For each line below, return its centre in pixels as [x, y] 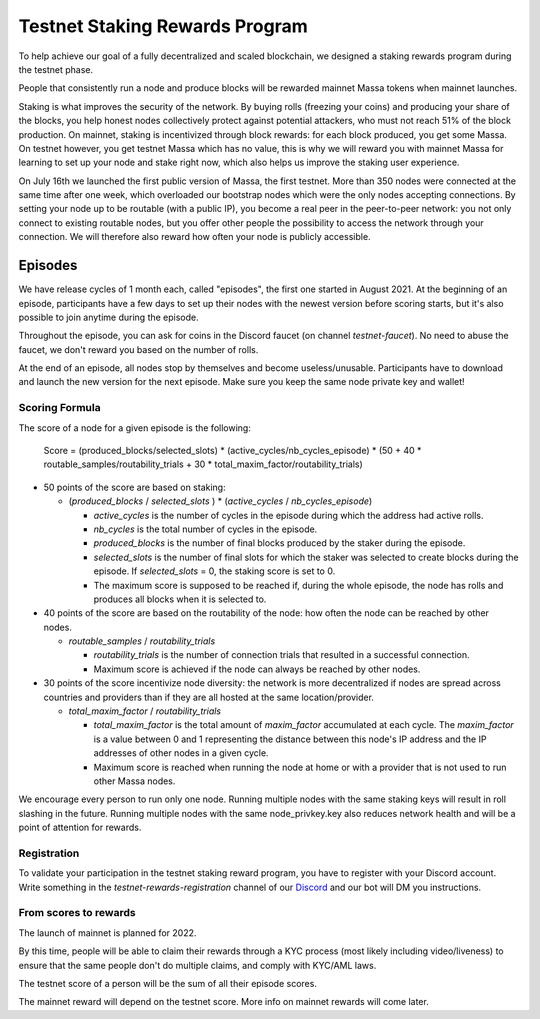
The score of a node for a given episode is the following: [135, 427]
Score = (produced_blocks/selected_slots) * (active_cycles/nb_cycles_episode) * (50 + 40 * [232, 451]
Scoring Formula [59, 408]
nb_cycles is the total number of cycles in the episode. [205, 529]
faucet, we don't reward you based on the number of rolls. [138, 349]
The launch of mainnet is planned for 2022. [107, 932]
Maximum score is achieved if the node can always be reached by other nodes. [257, 669]
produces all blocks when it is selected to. [180, 599]
